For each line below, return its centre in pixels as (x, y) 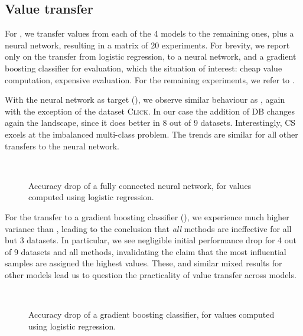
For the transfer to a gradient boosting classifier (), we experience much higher (147, 216)
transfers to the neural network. (62, 146)
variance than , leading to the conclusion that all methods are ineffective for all (148, 228)
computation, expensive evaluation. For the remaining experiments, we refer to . (150, 79)
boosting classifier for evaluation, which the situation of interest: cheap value (144, 68)
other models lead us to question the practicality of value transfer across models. (151, 274)
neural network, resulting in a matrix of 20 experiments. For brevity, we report (147, 45)
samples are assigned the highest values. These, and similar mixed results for (144, 263)
